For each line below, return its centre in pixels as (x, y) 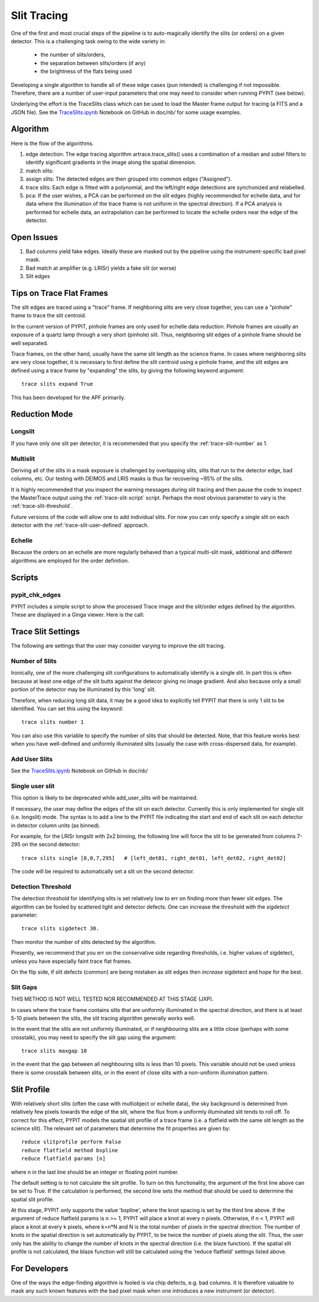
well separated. (30, 343)
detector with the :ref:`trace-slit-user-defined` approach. (80, 525)
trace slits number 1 (53, 722)
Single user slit (33, 786)
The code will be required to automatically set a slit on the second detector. (102, 871)
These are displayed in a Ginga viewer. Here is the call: (78, 615)
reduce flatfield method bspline (70, 1150)
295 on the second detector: (46, 845)
